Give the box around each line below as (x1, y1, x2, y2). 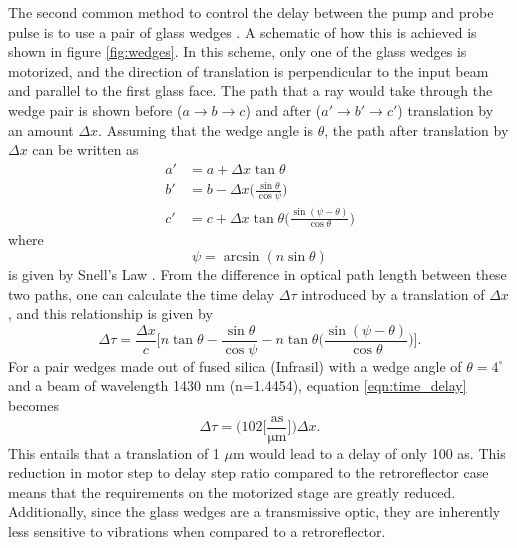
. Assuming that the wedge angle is (98, 119, 313, 140)
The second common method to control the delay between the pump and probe (8, 2, 494, 22)
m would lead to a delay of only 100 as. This (232, 442, 506, 463)
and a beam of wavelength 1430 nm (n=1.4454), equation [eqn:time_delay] (8, 375, 467, 396)
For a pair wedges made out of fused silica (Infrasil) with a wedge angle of (8, 355, 462, 376)
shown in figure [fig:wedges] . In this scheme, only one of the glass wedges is (8, 41, 467, 62)
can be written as (32, 139, 139, 160)
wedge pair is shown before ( (8, 99, 183, 120)
